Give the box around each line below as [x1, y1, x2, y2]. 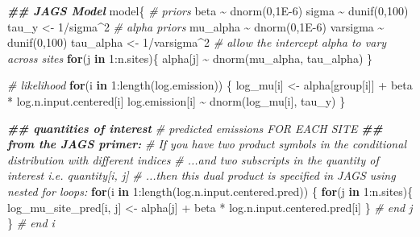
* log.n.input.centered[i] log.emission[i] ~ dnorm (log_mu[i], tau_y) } [7, 92, 346, 109]
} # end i [7, 214, 55, 231]
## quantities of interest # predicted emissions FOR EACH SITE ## [7, 119, 383, 136]
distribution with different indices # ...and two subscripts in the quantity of [7, 151, 379, 168]
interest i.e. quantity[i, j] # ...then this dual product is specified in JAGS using [7, 167, 396, 184]
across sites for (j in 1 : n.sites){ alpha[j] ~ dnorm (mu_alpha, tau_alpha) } [7, 49, 372, 66]
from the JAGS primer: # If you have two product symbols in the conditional [7, 135, 406, 152]
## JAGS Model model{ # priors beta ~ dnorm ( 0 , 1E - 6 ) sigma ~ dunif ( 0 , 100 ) [7, 2, 409, 19]
